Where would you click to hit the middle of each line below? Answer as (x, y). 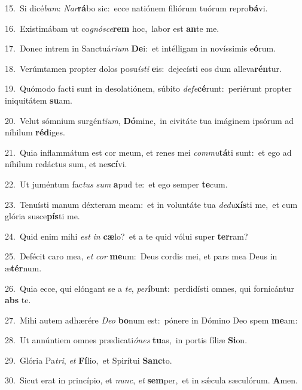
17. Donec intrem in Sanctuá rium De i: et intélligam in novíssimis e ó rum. (141, 48)
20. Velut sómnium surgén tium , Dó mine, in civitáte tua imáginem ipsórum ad (150, 120)
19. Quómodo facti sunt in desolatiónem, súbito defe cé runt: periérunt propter (148, 88)
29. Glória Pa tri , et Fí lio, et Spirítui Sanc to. (89, 360)
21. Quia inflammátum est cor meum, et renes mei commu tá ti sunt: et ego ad (148, 152)
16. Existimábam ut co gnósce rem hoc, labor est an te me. (112, 28)
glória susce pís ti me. (42, 216)
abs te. (18, 300)
